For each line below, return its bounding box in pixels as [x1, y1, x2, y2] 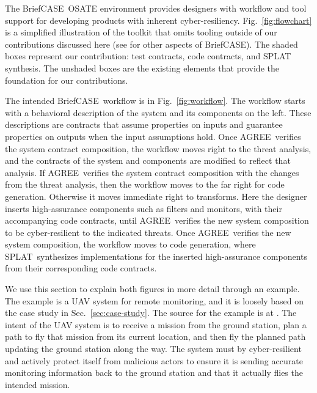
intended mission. [5, 378, 70, 391]
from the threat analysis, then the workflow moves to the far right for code [5, 178, 285, 191]
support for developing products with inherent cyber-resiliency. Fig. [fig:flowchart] [5, 13, 312, 26]
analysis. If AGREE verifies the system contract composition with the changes [5, 166, 299, 178]
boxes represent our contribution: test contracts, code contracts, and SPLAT [5, 50, 291, 62]
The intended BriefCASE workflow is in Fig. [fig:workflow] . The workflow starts [5, 94, 305, 107]
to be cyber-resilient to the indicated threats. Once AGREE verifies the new [5, 226, 291, 238]
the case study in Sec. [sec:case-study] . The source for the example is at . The [5, 306, 297, 319]
